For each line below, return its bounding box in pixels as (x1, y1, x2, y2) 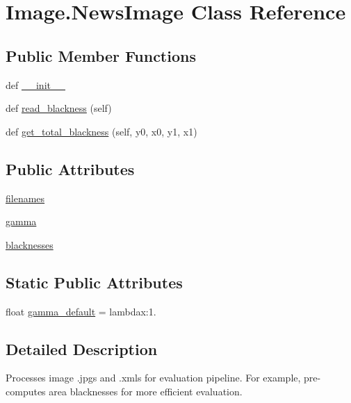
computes (6, 384, 46, 398)
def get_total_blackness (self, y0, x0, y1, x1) (6, 124, 197, 138)
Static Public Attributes (6, 271, 183, 293)
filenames (6, 190, 45, 205)
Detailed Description (6, 338, 158, 359)
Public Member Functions (6, 44, 196, 66)
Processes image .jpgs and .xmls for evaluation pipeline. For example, (6, 370, 301, 385)
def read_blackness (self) (6, 101, 112, 115)
